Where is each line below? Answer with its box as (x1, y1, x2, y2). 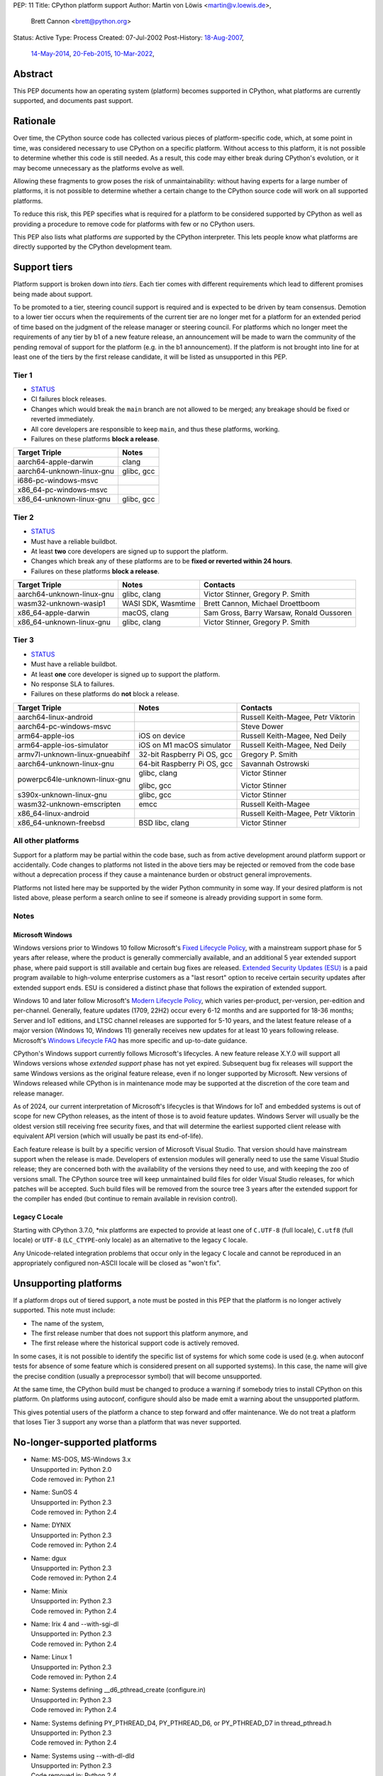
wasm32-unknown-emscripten (17, 799, 121, 809)
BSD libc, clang (138, 818, 189, 828)
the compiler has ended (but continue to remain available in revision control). (13, 1194, 238, 1203)
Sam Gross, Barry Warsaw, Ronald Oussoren (203, 608, 353, 618)
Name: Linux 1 (30, 1652, 72, 1662)
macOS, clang (121, 608, 170, 618)
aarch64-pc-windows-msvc (17, 721, 111, 731)
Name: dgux (30, 1554, 67, 1562)
